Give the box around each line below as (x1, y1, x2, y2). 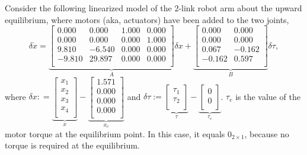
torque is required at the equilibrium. (5, 139, 140, 151)
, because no (244, 127, 289, 140)
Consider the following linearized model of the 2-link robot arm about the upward (5, 2, 302, 14)
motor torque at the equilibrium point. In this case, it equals (5, 127, 225, 140)
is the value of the (235, 90, 300, 102)
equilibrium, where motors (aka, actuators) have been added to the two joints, (5, 13, 289, 25)
